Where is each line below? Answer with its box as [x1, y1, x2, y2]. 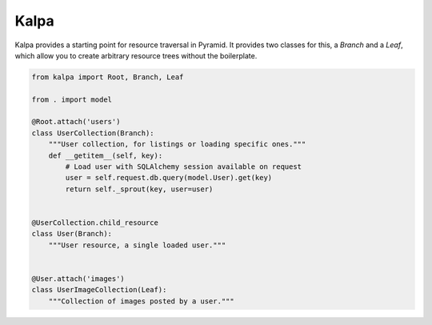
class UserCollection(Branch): [31, 128, 155, 138]
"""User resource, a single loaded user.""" [48, 240, 226, 250]
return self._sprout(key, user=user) [65, 184, 214, 194]
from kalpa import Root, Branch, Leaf [31, 72, 184, 82]
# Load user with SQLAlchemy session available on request [65, 162, 302, 171]
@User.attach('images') [31, 274, 126, 283]
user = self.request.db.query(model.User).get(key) [65, 173, 273, 183]
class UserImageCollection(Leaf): [31, 285, 167, 295]
